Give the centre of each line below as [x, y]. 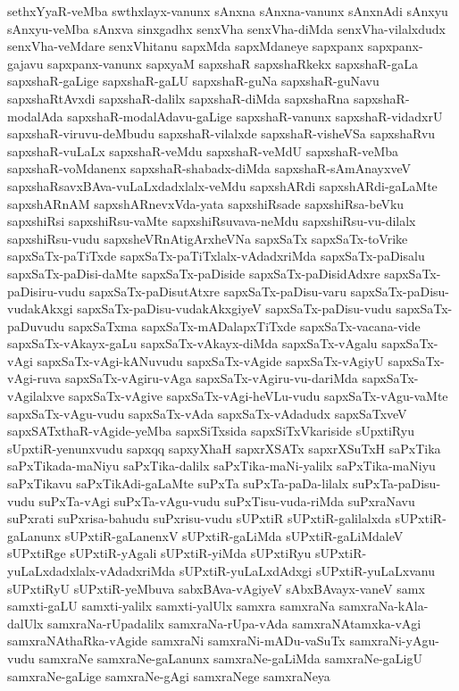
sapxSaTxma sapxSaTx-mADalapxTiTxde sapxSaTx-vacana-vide [244, 325]
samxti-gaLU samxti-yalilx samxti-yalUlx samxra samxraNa [171, 606]
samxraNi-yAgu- [394, 641]
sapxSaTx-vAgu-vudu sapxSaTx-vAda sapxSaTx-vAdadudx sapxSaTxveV [207, 413]
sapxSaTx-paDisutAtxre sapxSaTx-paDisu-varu [218, 291]
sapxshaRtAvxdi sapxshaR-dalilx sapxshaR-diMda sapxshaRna [179, 98]
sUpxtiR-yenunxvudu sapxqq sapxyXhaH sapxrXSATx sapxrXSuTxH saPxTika [224, 448]
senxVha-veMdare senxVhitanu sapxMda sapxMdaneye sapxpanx [186, 46]
